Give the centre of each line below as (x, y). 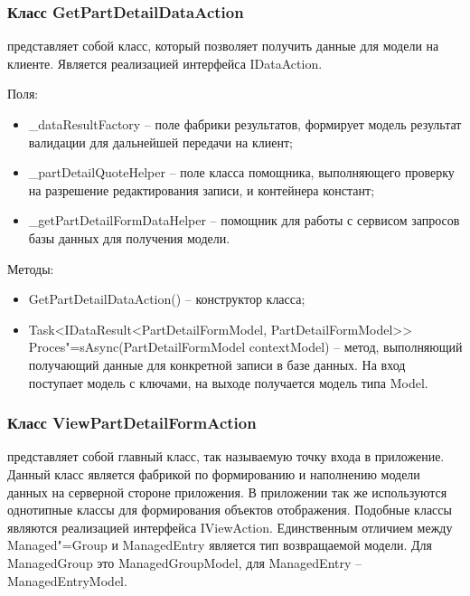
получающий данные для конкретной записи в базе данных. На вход (217, 364)
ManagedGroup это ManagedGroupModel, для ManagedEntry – (185, 562)
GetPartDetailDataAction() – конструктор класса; (167, 299)
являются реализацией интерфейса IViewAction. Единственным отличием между (230, 527)
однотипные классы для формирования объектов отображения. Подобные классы (230, 510)
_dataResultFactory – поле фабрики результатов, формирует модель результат (245, 124)
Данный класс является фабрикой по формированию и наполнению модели (214, 473)
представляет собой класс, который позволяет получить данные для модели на (223, 46)
